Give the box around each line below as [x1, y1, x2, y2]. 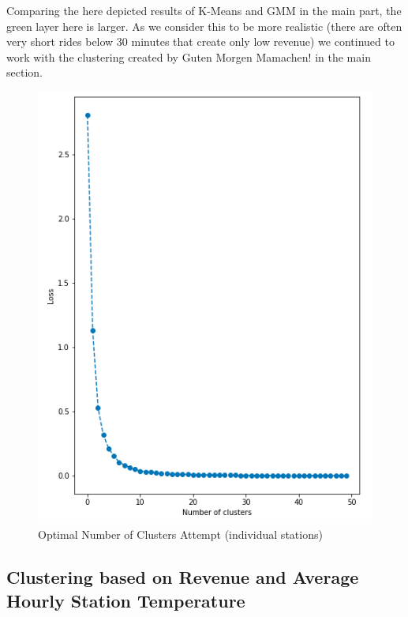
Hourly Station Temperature [6, 588, 245, 612]
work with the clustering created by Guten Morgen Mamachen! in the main [6, 48, 371, 65]
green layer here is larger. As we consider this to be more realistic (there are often [6, 17, 402, 34]
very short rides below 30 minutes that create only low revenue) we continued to [6, 33, 395, 50]
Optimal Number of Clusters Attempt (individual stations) [38, 526, 323, 543]
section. [6, 64, 43, 81]
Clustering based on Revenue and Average [6, 565, 359, 589]
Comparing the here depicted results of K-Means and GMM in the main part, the [6, 2, 402, 18]
